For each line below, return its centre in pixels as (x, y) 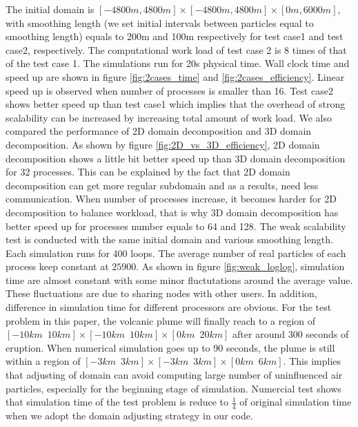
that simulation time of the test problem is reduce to (117, 402)
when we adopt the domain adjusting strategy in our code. (129, 416)
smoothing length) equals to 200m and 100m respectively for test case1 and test (175, 36)
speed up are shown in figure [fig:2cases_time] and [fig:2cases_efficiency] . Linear (175, 76)
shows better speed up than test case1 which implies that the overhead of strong (176, 104)
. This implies (312, 361)
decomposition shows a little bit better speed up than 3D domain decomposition (176, 158)
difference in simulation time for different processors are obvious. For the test (169, 307)
